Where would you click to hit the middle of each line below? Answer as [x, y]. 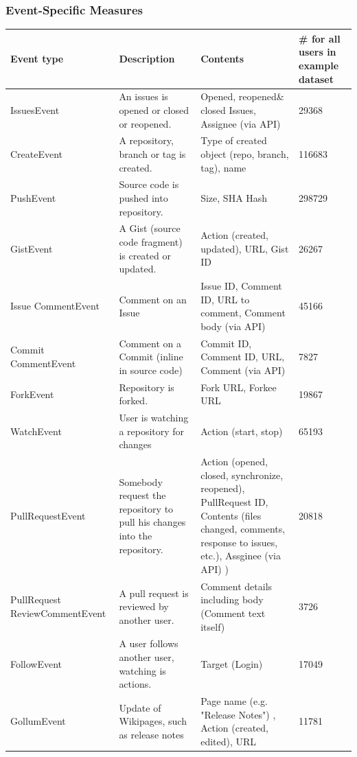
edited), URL [229, 741]
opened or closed [154, 109]
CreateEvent [37, 153]
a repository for [152, 431]
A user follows [149, 643]
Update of [140, 707]
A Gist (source [150, 228]
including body [232, 599]
